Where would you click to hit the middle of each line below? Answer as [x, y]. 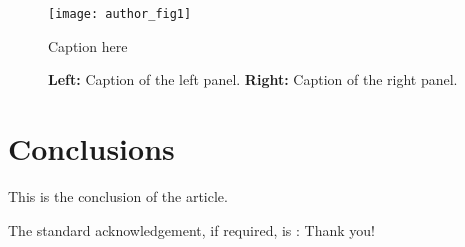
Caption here [88, 45]
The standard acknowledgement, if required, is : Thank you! [192, 229]
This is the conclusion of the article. [118, 195]
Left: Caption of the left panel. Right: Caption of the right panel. [253, 79]
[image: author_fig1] [120, 14]
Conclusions [91, 148]
